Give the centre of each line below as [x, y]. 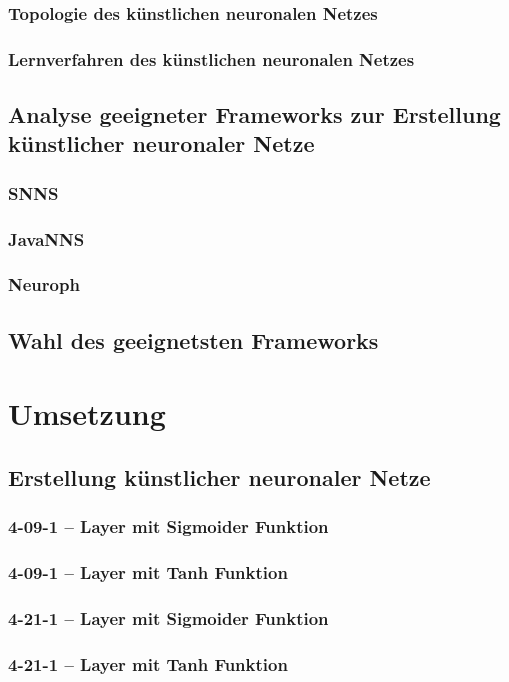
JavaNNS [46, 238]
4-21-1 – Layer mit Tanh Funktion [148, 663]
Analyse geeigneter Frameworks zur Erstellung [254, 114]
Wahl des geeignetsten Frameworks [193, 339]
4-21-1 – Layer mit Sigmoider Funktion [168, 617]
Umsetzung [87, 413]
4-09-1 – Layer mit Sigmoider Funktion [168, 526]
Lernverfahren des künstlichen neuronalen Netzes [211, 58]
